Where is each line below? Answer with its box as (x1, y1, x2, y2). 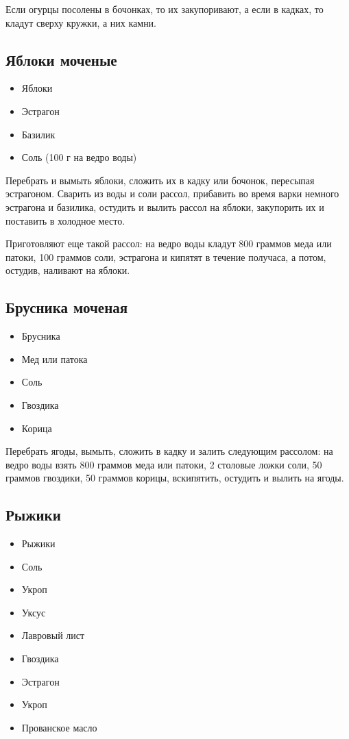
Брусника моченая (5, 297, 128, 318)
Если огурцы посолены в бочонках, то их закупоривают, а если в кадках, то (5, 2, 324, 16)
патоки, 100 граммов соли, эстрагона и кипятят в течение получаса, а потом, (5, 249, 326, 264)
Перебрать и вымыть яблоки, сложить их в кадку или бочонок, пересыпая (5, 173, 315, 187)
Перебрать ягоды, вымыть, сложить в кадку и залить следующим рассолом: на (5, 444, 333, 458)
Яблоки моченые (5, 49, 117, 70)
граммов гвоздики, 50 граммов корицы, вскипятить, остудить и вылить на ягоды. (5, 471, 344, 485)
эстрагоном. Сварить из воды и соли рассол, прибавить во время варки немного (5, 186, 339, 201)
